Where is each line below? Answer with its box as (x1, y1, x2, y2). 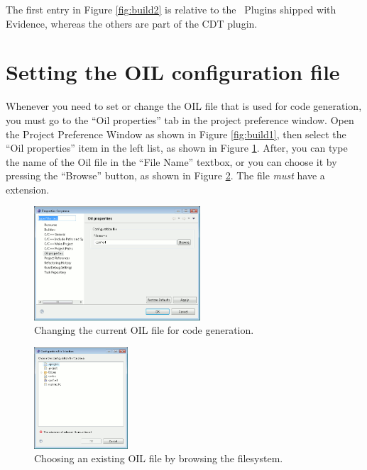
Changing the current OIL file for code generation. (34, 323, 254, 337)
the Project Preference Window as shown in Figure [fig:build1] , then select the (6, 126, 346, 141)
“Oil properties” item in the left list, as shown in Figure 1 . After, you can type (6, 140, 348, 155)
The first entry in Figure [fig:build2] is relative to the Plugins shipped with (6, 2, 336, 16)
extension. (6, 181, 50, 196)
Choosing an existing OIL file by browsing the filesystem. (34, 451, 283, 466)
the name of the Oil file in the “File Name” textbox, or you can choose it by (6, 154, 337, 169)
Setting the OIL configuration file (6, 57, 340, 86)
